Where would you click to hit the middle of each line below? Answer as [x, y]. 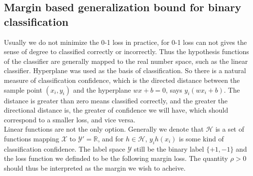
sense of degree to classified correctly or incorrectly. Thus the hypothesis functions [126, 51]
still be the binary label [169, 148]
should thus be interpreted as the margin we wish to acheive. [95, 167]
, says [174, 89]
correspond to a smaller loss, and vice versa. [70, 119]
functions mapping [32, 138]
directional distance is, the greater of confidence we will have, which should [116, 110]
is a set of [230, 129]
